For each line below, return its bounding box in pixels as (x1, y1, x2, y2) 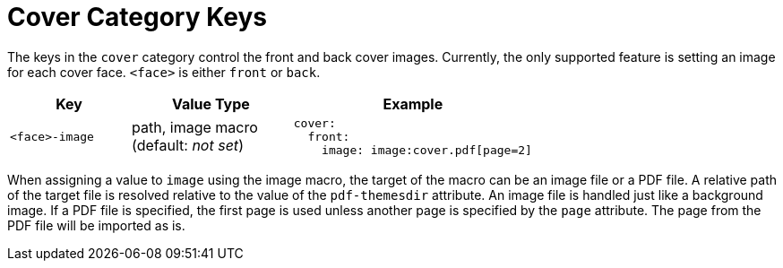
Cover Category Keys (7, 2, 267, 32)
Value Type (171, 94, 250, 113)
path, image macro (132, 118, 258, 137)
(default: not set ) (132, 136, 244, 155)
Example (383, 94, 443, 113)
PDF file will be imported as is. (7, 217, 185, 233)
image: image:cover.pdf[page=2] (322, 143, 532, 157)
